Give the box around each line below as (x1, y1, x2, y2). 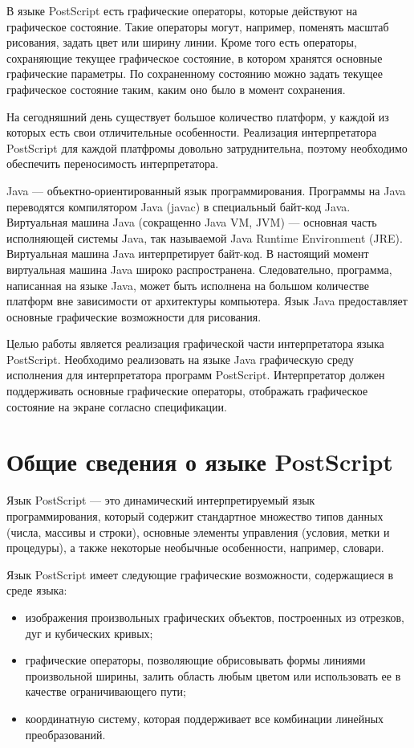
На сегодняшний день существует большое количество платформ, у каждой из (6, 108, 389, 125)
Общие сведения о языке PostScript (6, 445, 393, 478)
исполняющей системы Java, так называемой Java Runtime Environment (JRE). (6, 229, 403, 246)
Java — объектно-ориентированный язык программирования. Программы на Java (6, 182, 406, 198)
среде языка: (6, 582, 67, 599)
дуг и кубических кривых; (25, 624, 153, 641)
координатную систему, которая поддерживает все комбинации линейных (25, 709, 384, 726)
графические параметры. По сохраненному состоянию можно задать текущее (6, 65, 383, 82)
